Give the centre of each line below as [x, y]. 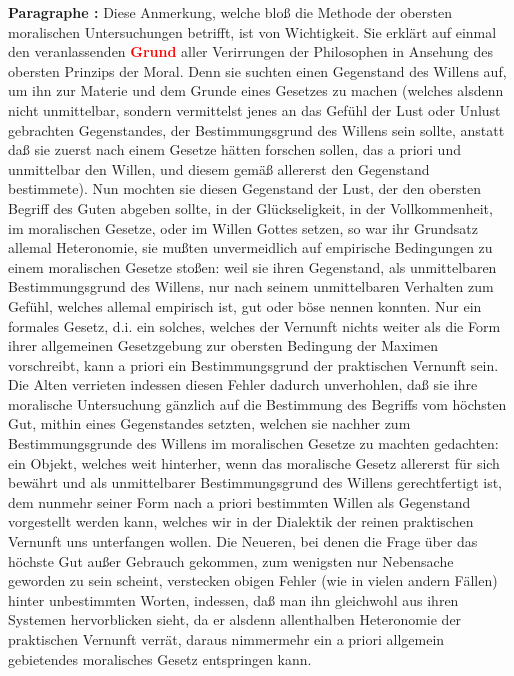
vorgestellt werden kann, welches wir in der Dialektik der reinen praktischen [241, 521]
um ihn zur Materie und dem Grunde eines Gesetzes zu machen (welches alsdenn [256, 90]
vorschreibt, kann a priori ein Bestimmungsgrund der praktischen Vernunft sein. [253, 364]
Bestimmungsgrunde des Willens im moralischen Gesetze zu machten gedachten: [253, 443]
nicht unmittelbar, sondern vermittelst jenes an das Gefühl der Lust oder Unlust [254, 109]
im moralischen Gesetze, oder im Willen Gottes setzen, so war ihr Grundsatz [243, 227]
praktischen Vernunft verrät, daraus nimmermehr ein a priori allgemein [226, 639]
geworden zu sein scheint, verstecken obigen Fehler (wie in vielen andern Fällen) [253, 580]
